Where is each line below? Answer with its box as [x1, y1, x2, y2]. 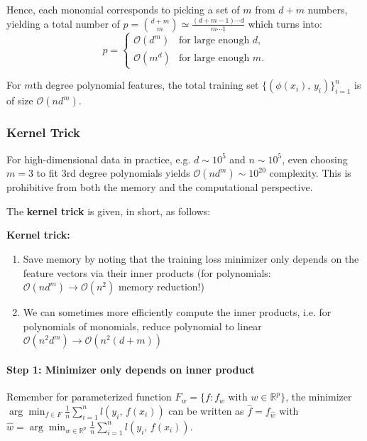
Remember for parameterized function [6, 389, 172, 404]
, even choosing [282, 151, 348, 166]
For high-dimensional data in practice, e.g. [6, 151, 191, 166]
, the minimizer [285, 389, 352, 404]
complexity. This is [269, 165, 351, 180]
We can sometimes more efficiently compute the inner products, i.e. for [23, 305, 332, 320]
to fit [36, 165, 58, 180]
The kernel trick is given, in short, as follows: [6, 203, 211, 218]
